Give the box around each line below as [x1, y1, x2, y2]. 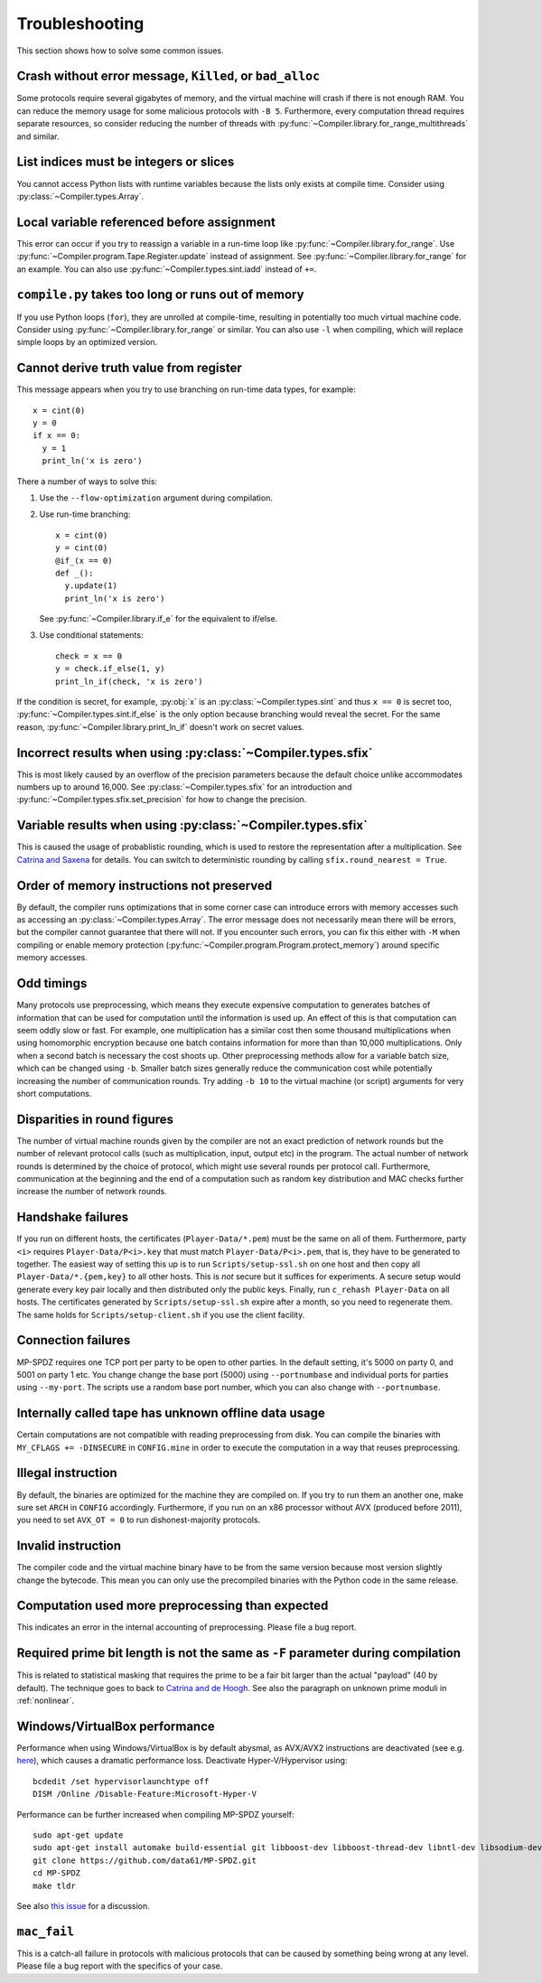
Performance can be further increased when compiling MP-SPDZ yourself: [16, 1809, 294, 1819]
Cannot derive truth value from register [16, 360, 243, 376]
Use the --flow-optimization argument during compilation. [39, 492, 273, 503]
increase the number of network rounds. [16, 1186, 167, 1197]
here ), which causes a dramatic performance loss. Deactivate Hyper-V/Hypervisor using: [16, 1755, 348, 1766]
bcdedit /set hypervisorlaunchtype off [33, 1776, 210, 1786]
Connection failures [16, 1333, 131, 1348]
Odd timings [16, 976, 88, 991]
